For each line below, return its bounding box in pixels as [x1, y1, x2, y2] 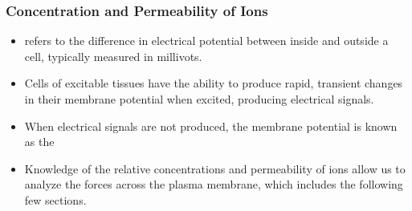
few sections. [24, 191, 87, 208]
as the [24, 133, 55, 150]
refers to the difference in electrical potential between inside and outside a [24, 32, 389, 49]
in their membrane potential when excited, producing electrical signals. [24, 91, 374, 107]
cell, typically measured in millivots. [24, 47, 202, 64]
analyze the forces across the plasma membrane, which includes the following [24, 176, 403, 193]
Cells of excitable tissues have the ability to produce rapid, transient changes [24, 75, 403, 91]
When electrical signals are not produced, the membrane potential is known [24, 117, 398, 134]
